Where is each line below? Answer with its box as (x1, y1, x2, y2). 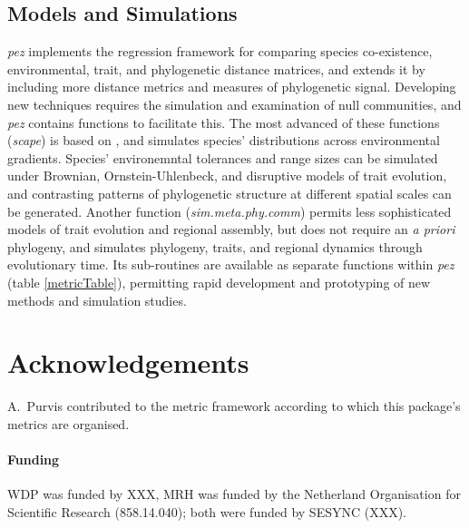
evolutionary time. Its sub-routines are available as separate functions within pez (7, 255, 454, 274)
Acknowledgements (7, 344, 249, 381)
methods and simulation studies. (7, 290, 187, 309)
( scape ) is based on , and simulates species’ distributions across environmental (7, 131, 440, 150)
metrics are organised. (7, 414, 130, 433)
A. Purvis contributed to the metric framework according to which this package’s (7, 396, 461, 416)
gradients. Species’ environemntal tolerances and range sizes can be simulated (7, 148, 438, 167)
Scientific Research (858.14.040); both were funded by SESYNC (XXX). (7, 502, 407, 521)
